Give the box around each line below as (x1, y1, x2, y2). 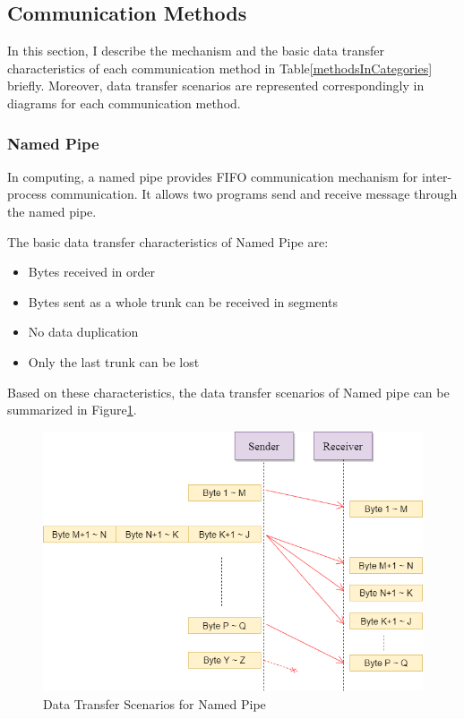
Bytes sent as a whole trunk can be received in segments (28, 292, 338, 311)
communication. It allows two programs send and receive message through (50, 184, 458, 203)
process (7, 184, 47, 203)
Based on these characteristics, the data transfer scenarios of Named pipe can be (7, 382, 450, 401)
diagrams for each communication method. (7, 93, 241, 112)
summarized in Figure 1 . (7, 400, 137, 419)
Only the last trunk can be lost (28, 352, 200, 371)
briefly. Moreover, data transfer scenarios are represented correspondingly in (7, 76, 425, 95)
